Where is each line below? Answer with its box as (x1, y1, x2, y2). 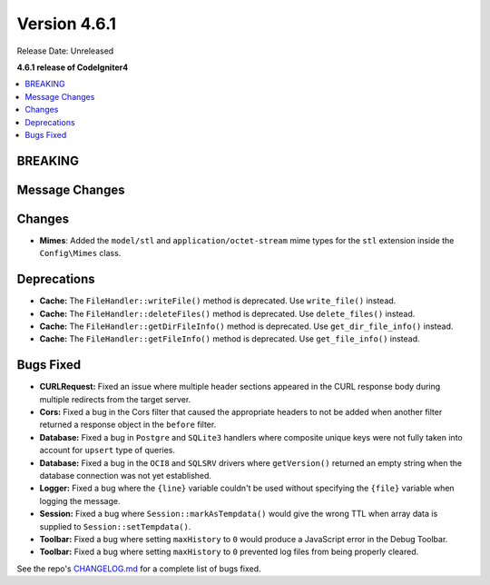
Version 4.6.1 (16, 14, 117, 34)
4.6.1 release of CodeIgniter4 (16, 62, 129, 73)
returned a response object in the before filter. (39, 419, 217, 431)
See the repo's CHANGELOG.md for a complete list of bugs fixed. (16, 563, 262, 574)
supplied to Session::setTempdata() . (39, 521, 191, 531)
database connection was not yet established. (39, 470, 212, 481)
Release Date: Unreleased (16, 45, 114, 56)
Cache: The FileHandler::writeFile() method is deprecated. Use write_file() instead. (39, 295, 397, 306)
